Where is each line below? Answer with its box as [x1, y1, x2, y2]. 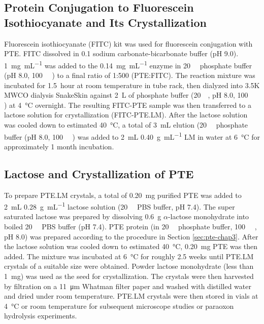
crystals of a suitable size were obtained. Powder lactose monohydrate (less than [4, 261, 254, 271]
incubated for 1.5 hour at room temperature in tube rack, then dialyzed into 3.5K [4, 79, 260, 90]
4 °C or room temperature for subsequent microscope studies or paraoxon [4, 300, 234, 311]
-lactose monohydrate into [168, 211, 249, 222]
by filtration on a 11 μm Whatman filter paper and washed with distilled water [4, 280, 251, 291]
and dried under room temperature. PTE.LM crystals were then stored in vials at [4, 291, 258, 301]
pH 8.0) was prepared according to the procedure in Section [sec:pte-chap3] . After [4, 231, 258, 241]
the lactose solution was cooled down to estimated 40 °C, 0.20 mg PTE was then [4, 241, 258, 252]
